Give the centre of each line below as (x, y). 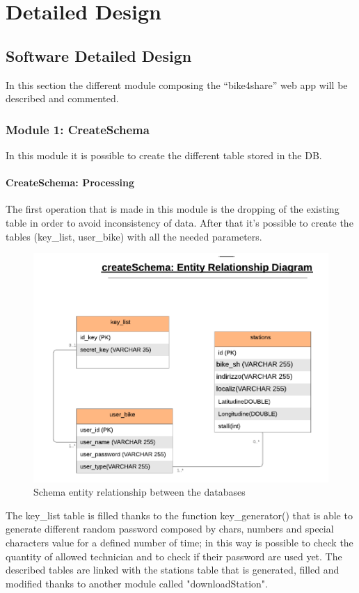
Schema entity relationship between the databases (139, 492)
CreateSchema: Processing (70, 182)
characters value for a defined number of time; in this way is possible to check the (179, 542)
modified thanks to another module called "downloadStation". (137, 583)
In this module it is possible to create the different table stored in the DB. (164, 155)
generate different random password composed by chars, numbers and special (170, 529)
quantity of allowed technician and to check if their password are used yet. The (174, 556)
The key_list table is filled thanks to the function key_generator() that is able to (179, 515)
